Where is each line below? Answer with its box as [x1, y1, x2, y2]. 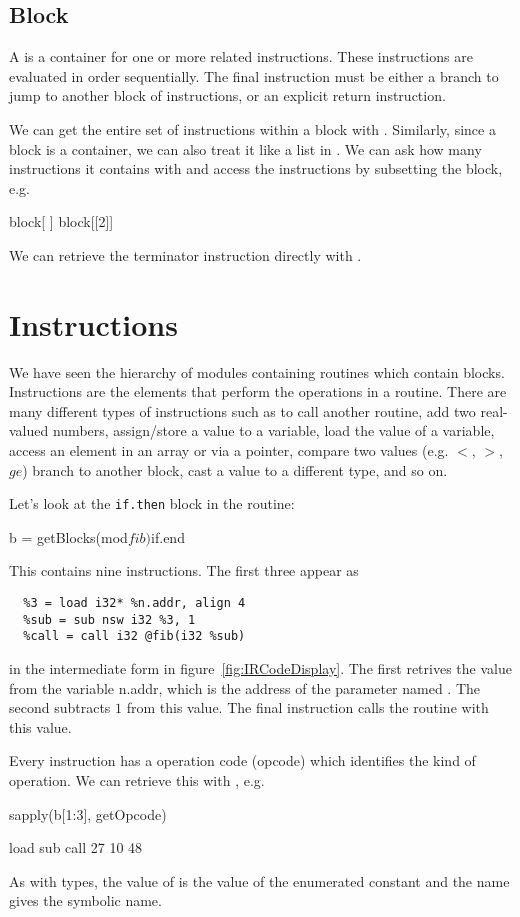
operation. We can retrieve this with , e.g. [9, 770, 265, 791]
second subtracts [9, 697, 111, 718]
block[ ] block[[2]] [9, 211, 114, 232]
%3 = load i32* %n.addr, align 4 [23, 596, 246, 611]
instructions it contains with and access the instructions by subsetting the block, [9, 158, 503, 179]
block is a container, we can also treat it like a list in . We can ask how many [9, 138, 482, 159]
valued [9, 420, 49, 441]
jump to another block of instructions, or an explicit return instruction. [9, 85, 446, 106]
